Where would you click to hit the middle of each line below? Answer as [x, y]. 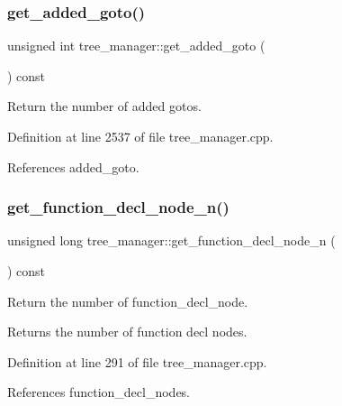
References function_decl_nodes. [99, 392]
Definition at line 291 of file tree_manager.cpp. [137, 361]
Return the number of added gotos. [104, 106]
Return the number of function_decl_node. [128, 301]
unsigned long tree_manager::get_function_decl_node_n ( [171, 240]
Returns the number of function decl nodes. [127, 332]
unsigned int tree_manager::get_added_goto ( [136, 46]
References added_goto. [73, 166]
